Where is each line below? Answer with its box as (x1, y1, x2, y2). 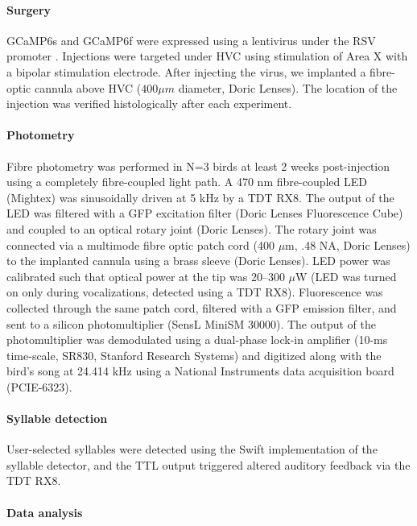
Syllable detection (6, 410, 108, 427)
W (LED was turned (295, 267, 397, 284)
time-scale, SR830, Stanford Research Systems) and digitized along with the (6, 346, 382, 363)
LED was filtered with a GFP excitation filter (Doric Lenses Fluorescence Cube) (6, 205, 403, 222)
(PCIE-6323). (6, 378, 72, 395)
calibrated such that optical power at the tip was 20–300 (6, 267, 285, 284)
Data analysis (6, 503, 83, 520)
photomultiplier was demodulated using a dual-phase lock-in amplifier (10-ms (6, 331, 388, 348)
